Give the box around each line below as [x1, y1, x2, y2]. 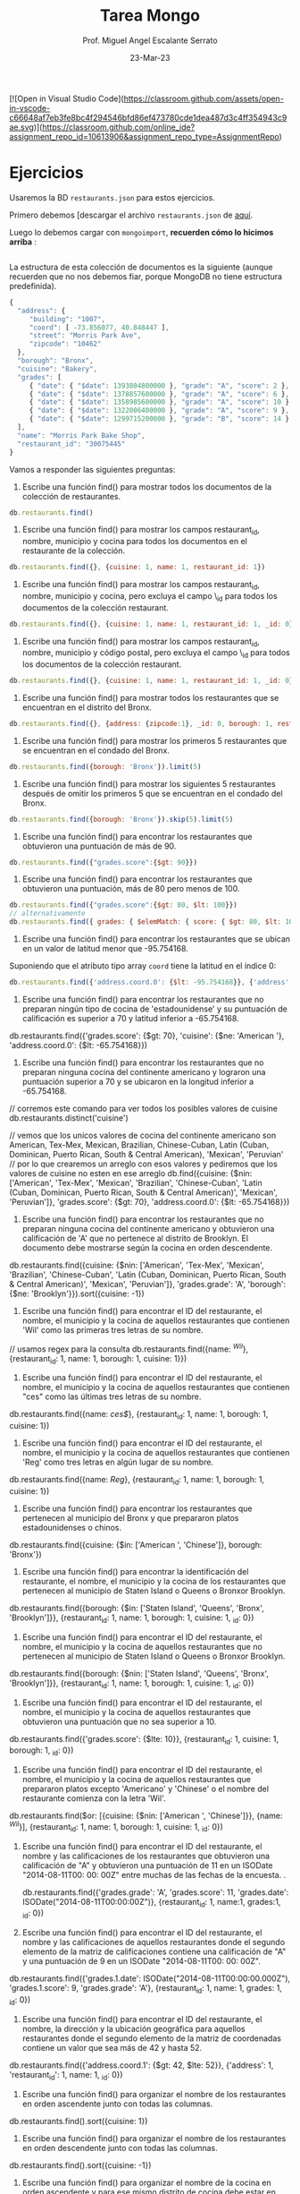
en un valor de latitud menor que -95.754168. [21, 943, 189, 954]
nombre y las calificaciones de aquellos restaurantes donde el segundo [21, 1937, 286, 1948]
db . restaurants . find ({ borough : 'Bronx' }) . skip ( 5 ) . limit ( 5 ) [9, 815, 234, 824]
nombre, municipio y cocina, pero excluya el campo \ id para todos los [21, 590, 279, 603]
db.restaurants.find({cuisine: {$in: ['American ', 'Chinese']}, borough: [9, 1540, 262, 1550]
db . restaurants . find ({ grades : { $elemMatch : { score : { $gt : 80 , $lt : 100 [9, 918, 297, 926]
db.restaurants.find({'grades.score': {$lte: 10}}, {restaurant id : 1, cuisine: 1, [9, 1733, 279, 1746]
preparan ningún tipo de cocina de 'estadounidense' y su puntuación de [21, 1003, 287, 1014]
